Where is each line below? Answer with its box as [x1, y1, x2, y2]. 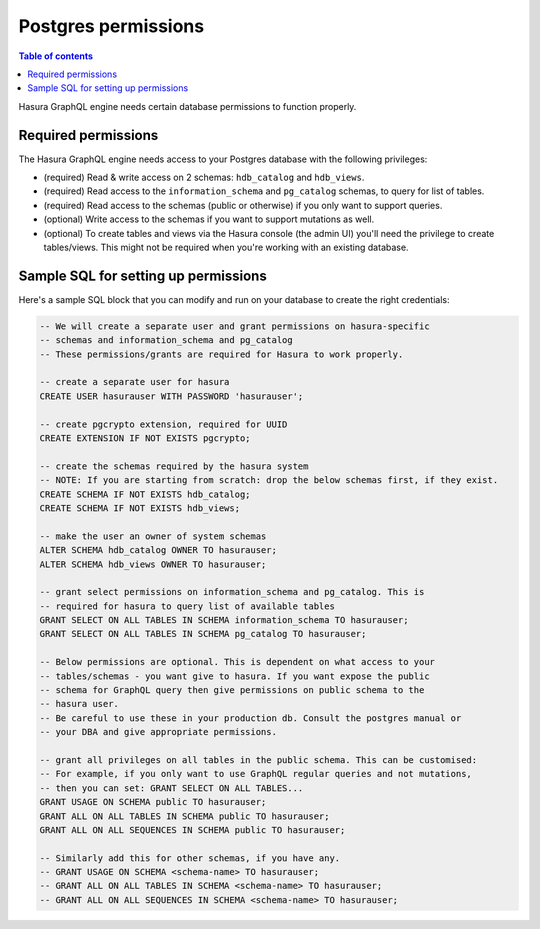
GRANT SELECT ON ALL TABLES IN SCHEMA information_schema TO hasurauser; [39, 615, 409, 626]
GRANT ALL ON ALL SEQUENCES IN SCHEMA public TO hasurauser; [39, 824, 346, 835]
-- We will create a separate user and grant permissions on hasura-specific [39, 320, 430, 332]
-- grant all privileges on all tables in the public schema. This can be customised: [39, 754, 478, 765]
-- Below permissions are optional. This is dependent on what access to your [39, 656, 435, 668]
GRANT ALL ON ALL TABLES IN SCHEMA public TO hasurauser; [39, 810, 330, 822]
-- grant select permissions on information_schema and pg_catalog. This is [39, 586, 425, 598]
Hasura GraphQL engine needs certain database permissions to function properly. [18, 100, 357, 112]
